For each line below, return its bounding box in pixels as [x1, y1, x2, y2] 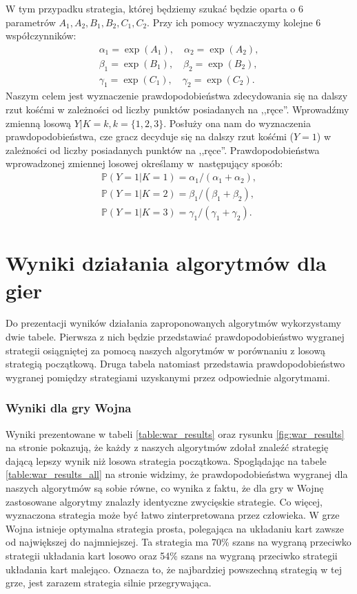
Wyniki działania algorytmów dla [6, 249, 327, 277]
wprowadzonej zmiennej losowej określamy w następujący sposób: [6, 156, 283, 171]
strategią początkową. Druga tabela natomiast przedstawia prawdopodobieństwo [6, 356, 345, 371]
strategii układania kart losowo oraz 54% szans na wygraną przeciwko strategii [6, 548, 338, 562]
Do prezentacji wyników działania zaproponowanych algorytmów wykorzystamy [6, 316, 341, 330]
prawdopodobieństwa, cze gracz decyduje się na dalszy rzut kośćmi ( [6, 129, 294, 144]
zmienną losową [6, 115, 71, 130]
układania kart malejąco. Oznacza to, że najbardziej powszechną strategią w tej [6, 562, 342, 576]
